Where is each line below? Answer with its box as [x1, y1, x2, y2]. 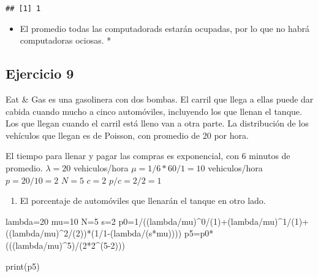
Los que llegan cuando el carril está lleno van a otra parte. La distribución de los [6, 117, 309, 130]
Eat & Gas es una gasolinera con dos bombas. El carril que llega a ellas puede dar [6, 93, 314, 106]
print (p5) [6, 259, 40, 272]
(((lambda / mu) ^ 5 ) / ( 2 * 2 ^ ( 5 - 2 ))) [6, 238, 125, 251]
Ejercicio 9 [6, 64, 74, 83]
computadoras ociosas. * [20, 34, 112, 47]
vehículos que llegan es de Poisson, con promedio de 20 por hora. [6, 128, 249, 141]
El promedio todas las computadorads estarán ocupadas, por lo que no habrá [20, 21, 309, 34]
